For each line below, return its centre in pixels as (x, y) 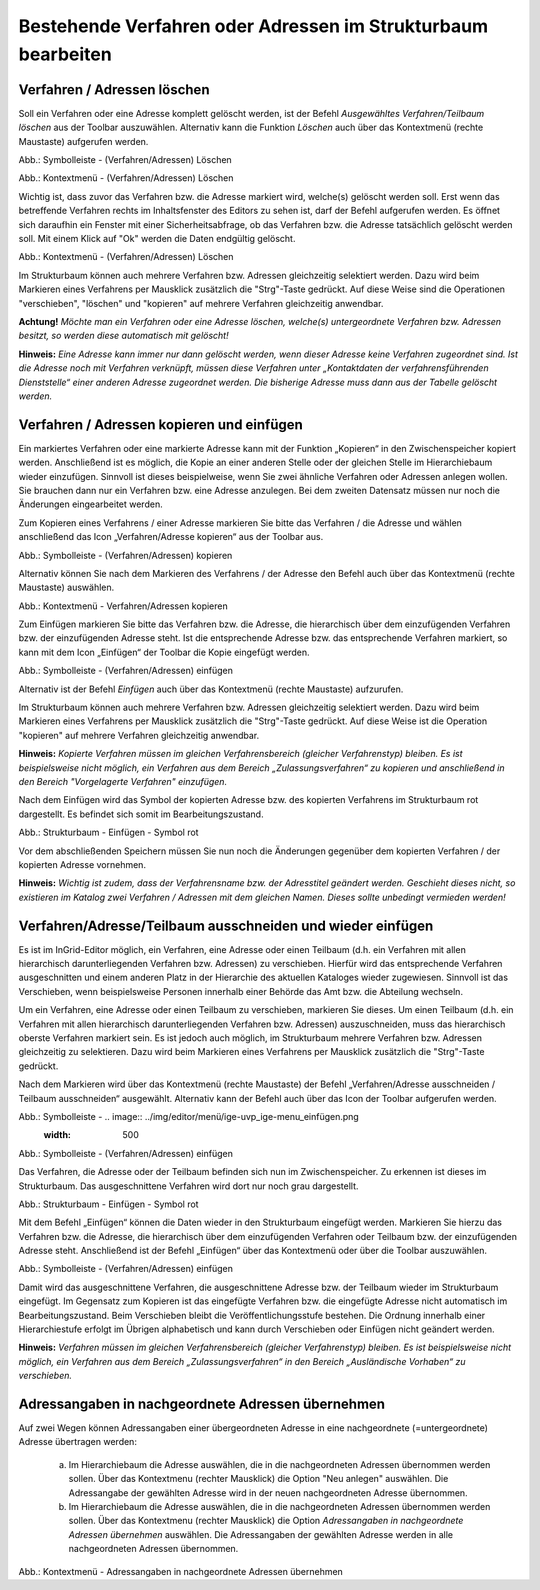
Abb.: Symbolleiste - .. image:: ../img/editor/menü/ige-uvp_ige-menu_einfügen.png (188, 1116)
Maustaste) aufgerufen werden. (83, 141)
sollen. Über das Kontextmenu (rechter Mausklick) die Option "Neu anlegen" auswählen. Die (258, 1479)
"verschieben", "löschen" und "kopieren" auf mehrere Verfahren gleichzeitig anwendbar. (201, 303)
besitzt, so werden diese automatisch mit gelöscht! (123, 336)
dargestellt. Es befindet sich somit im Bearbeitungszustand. (141, 814)
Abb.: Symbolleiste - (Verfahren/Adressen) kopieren (125, 555)
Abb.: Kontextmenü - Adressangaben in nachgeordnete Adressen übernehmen (181, 1571)
